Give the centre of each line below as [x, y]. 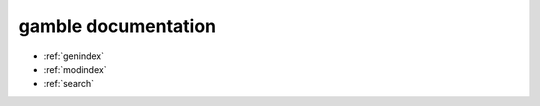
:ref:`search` [69, 84]
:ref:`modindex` [75, 69]
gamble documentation [117, 26]
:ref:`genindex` [74, 56]
